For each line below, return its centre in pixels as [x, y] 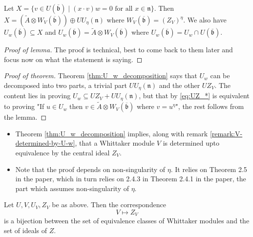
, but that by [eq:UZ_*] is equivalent [194, 96]
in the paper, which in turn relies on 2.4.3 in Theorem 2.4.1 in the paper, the [131, 179]
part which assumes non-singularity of [72, 188]
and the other [179, 85]
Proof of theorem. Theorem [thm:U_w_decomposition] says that [101, 75]
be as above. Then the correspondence [109, 205]
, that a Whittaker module [115, 143]
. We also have [205, 20]
